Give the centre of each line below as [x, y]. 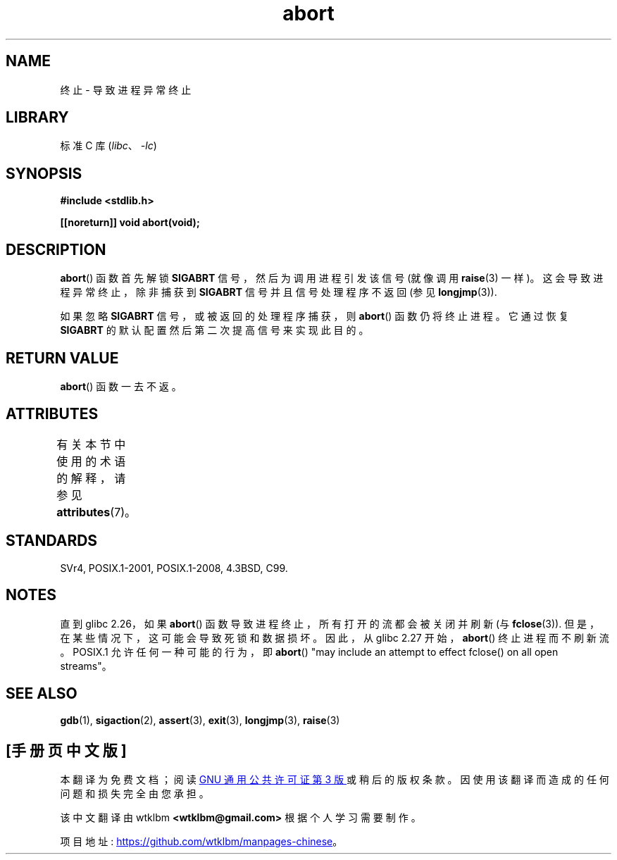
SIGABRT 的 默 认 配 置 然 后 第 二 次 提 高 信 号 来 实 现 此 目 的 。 [214, 330]
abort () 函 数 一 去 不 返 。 [121, 386]
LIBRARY [37, 118]
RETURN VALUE [62, 358]
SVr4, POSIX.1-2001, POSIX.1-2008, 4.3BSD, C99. [174, 568]
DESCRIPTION [56, 249]
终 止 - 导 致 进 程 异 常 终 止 [126, 89]
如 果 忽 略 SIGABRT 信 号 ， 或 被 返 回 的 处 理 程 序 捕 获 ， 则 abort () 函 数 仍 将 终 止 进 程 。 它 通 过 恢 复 [314, 316]
